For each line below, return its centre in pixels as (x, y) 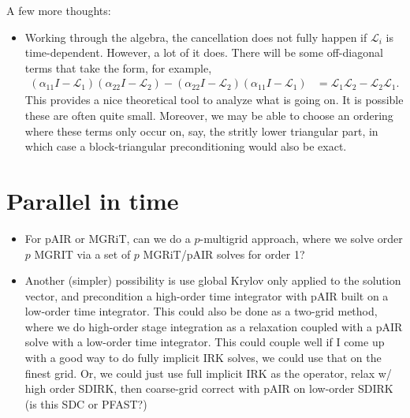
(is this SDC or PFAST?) (86, 403)
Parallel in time (93, 200)
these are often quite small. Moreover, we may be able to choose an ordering (209, 115)
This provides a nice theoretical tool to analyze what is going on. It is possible (214, 100)
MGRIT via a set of (82, 254)
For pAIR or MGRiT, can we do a (108, 238)
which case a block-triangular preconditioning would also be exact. (186, 146)
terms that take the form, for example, (118, 67)
